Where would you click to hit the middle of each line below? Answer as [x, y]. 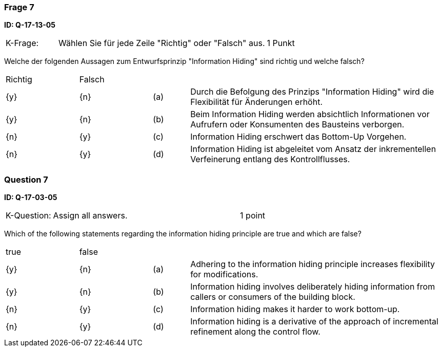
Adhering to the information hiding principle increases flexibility [313, 264]
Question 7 [26, 179]
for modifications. [224, 275]
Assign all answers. [90, 216]
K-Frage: [22, 43]
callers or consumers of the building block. [273, 297]
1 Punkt [281, 43]
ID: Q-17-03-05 [31, 198]
